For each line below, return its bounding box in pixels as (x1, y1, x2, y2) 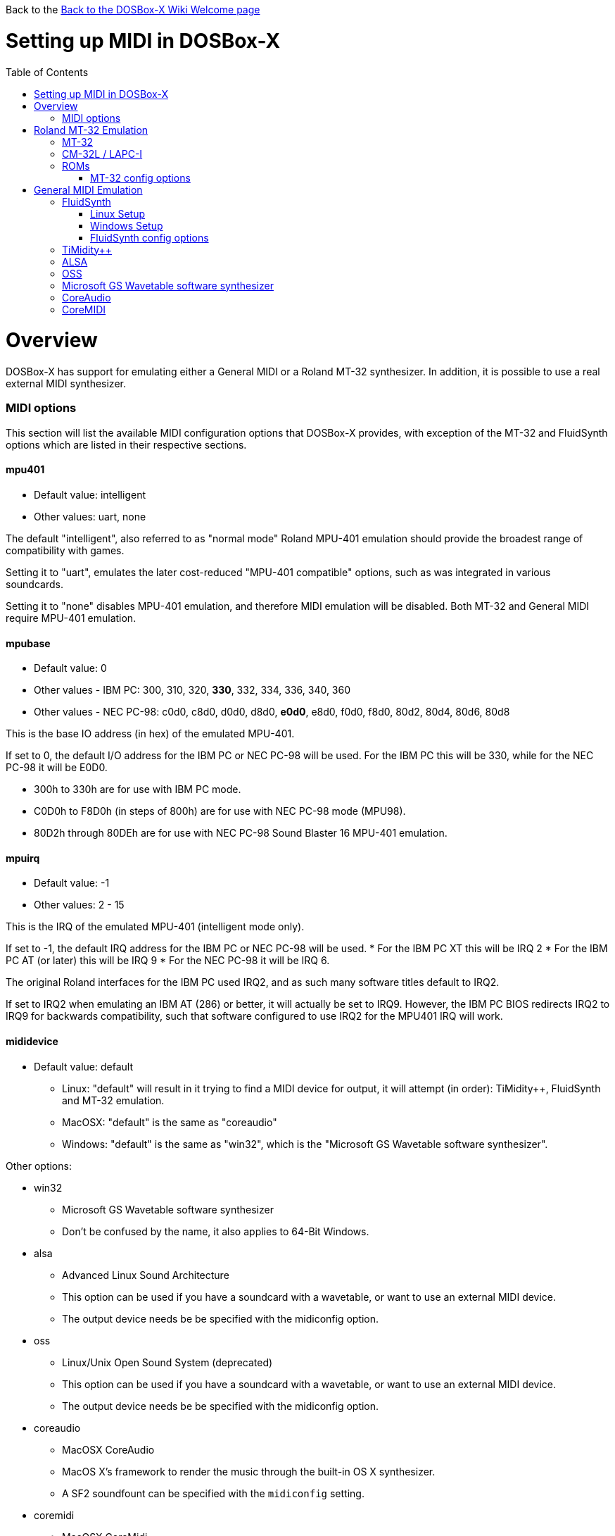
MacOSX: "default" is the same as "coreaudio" (62, 1116, 277, 1128)
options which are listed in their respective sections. (6, 438, 247, 451)
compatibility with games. (6, 544, 125, 556)
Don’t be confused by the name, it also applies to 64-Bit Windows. (62, 1225, 369, 1237)
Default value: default (34, 1060, 133, 1073)
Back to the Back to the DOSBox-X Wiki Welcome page (6, 4, 260, 15)
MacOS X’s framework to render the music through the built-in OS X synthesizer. (62, 1465, 436, 1478)
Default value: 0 (34, 662, 107, 675)
